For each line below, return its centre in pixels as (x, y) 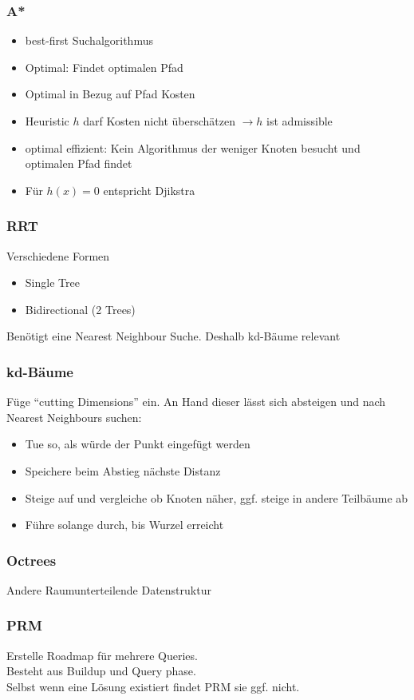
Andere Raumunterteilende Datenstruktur (109, 589)
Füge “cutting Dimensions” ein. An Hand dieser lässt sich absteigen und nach (196, 402)
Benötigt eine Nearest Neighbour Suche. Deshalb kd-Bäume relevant (173, 336)
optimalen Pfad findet (79, 163)
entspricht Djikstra (149, 190)
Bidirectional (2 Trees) (80, 309)
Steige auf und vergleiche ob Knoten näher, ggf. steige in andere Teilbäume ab (217, 497)
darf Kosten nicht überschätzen (159, 121)
